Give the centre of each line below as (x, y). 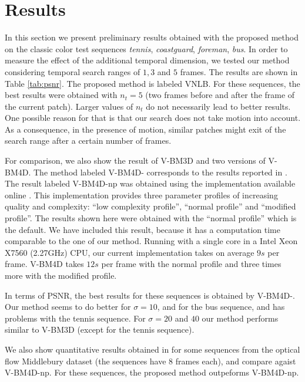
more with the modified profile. (61, 275)
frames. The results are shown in (239, 71)
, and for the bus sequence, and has (221, 307)
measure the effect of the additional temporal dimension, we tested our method (147, 60)
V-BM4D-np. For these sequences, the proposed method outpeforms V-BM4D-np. (152, 372)
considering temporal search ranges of (73, 71)
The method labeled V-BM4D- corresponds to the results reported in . (160, 172)
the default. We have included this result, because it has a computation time (143, 229)
